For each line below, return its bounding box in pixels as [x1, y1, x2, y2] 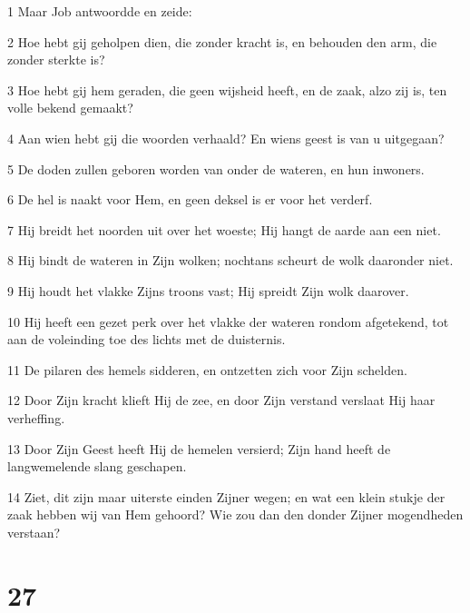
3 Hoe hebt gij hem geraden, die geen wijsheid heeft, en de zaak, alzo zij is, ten [7, 80, 447, 99]
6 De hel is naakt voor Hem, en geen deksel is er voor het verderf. [7, 190, 373, 209]
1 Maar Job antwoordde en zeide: [7, 2, 192, 20]
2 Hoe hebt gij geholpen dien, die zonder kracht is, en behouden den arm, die [7, 32, 437, 51]
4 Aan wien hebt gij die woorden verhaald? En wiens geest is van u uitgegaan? [7, 128, 445, 147]
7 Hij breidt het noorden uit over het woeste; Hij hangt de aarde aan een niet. [7, 220, 441, 239]
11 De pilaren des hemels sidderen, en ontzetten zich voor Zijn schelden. [7, 360, 407, 379]
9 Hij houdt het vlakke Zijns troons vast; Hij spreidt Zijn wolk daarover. [7, 281, 409, 300]
